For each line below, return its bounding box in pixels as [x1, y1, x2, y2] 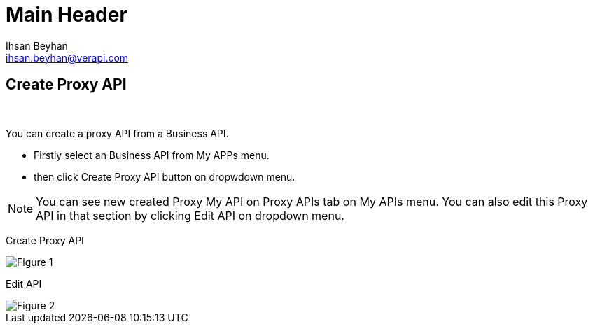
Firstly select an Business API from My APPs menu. [34, 148, 270, 161]
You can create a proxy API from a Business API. [6, 127, 229, 139]
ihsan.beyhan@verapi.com [6, 51, 129, 64]
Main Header [6, 3, 127, 27]
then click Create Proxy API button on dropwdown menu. [34, 170, 295, 183]
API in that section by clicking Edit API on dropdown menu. [36, 208, 344, 223]
